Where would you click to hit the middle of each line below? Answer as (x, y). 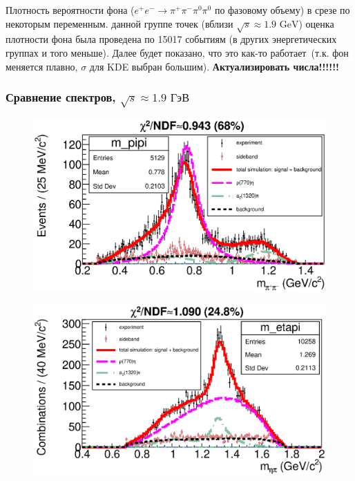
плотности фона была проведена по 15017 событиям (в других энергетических (171, 39)
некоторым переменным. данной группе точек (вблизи (119, 23)
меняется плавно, (42, 66)
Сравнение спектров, (61, 97)
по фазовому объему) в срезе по (282, 10)
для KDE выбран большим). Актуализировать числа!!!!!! (214, 66)
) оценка (316, 23)
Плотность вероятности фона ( (70, 10)
